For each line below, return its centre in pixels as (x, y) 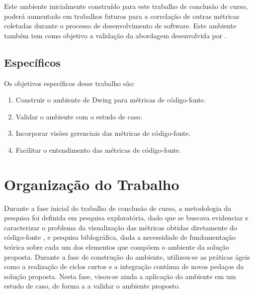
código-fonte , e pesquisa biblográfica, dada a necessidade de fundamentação (120, 237)
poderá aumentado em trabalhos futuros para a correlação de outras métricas (122, 16)
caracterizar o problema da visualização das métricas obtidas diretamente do (121, 227)
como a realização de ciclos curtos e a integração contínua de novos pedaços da (124, 266)
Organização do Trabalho (92, 184)
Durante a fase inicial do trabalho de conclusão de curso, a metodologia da (118, 208)
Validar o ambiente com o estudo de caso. (79, 116)
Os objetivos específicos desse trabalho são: (70, 83)
